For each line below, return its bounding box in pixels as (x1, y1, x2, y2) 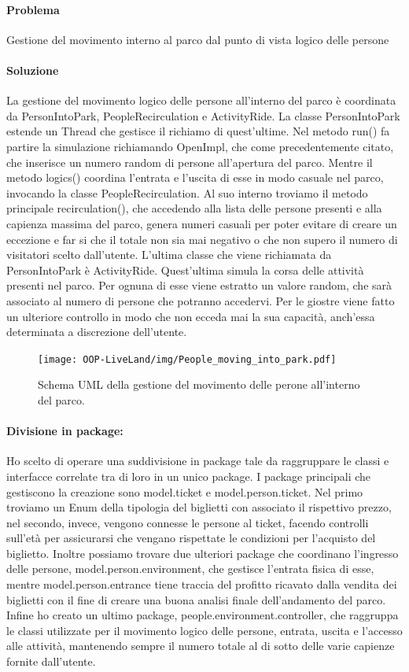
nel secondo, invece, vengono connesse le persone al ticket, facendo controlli (6, 514, 369, 530)
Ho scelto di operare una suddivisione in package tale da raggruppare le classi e (6, 452, 389, 469)
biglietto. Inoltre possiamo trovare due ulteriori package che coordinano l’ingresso (6, 545, 399, 561)
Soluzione (6, 61, 59, 78)
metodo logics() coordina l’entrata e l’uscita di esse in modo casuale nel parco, (6, 169, 384, 186)
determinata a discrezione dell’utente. (6, 323, 187, 340)
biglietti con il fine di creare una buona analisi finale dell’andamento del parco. (6, 591, 386, 607)
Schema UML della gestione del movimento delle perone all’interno (38, 376, 360, 393)
